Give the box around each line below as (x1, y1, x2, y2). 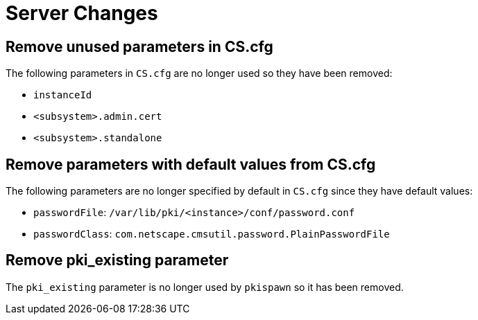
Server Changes (6, 1, 158, 25)
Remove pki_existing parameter (6, 251, 229, 269)
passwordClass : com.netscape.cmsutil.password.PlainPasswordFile (33, 228, 390, 240)
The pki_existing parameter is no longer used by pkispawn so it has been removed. (6, 281, 404, 293)
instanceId (33, 89, 92, 101)
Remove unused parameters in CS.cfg (6, 37, 273, 55)
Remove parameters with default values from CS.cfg (6, 155, 376, 173)
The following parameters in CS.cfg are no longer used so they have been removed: (6, 67, 393, 80)
